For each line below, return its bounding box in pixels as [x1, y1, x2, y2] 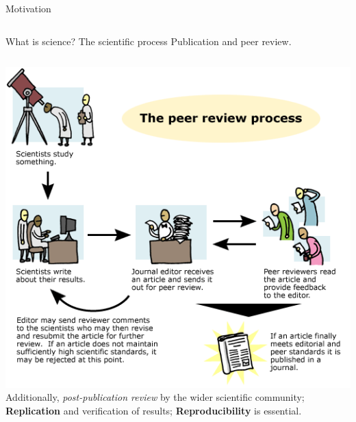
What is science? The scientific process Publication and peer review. [5, 34, 292, 48]
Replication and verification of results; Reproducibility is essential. [5, 403, 302, 417]
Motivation [5, 1, 51, 15]
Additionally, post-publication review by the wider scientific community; [5, 390, 305, 404]
